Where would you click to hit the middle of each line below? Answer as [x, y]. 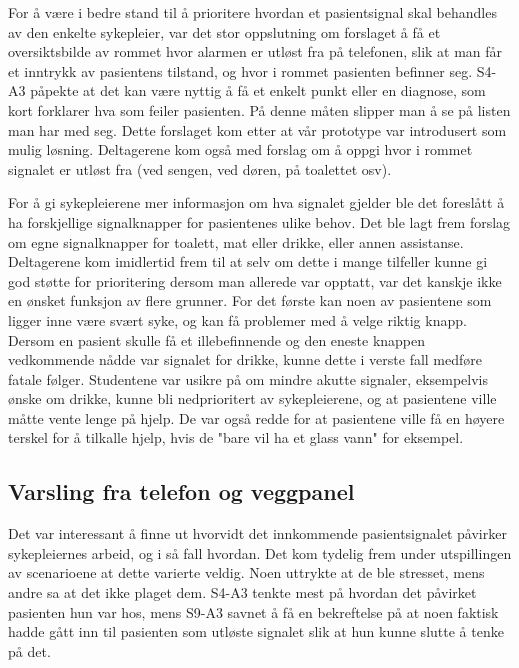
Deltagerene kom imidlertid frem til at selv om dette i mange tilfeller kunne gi [248, 261]
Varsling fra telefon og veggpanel [181, 491]
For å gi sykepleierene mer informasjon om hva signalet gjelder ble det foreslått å [256, 202]
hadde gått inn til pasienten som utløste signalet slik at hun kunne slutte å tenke [256, 631]
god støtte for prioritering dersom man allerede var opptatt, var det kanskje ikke [255, 280]
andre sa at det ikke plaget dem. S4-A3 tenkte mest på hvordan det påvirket [242, 592]
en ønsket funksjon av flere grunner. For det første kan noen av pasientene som [250, 300]
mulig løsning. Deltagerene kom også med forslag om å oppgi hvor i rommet [240, 149]
